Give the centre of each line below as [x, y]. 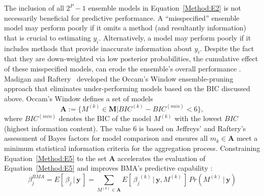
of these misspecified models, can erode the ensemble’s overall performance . [123, 68]
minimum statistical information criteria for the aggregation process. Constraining [132, 148]
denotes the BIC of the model [105, 118]
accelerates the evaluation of [162, 158]
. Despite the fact [227, 48]
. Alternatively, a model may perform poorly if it [175, 37]
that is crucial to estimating [48, 37]
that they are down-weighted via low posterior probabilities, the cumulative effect [131, 58]
